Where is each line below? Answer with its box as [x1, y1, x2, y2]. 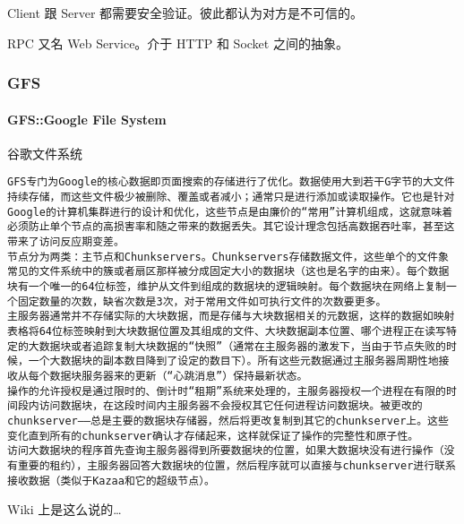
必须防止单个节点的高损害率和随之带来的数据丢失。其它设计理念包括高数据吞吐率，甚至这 [7, 220, 455, 234]
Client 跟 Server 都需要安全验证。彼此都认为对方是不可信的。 [7, 4, 364, 21]
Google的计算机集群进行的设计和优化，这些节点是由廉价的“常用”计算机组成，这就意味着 [7, 205, 453, 219]
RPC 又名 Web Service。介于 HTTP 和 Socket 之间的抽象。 [7, 33, 348, 52]
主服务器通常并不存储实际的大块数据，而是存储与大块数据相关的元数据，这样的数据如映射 [7, 310, 455, 323]
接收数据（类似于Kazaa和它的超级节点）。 [7, 474, 215, 487]
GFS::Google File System [7, 109, 167, 128]
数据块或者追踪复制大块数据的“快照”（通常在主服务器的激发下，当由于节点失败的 [39, 339, 446, 353]
